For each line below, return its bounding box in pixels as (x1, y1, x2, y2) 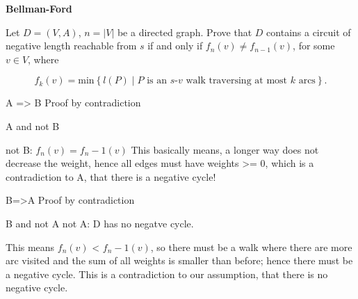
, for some (293, 38, 335, 53)
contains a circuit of (266, 24, 351, 39)
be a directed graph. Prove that (117, 24, 252, 39)
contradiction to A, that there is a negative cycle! (6, 169, 216, 184)
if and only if (147, 38, 203, 53)
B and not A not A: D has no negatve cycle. (6, 216, 194, 230)
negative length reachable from (6, 38, 137, 53)
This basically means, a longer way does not (131, 142, 319, 156)
